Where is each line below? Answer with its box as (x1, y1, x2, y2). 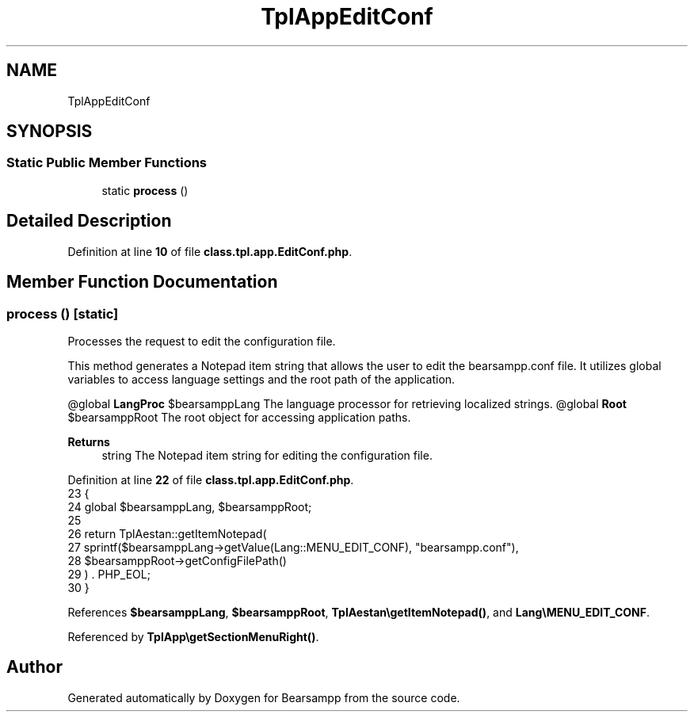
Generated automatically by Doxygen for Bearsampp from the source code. (67, 690, 460, 705)
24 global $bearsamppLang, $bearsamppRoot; (67, 499, 312, 514)
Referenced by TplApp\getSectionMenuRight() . (67, 629, 319, 644)
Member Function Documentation (6, 272, 278, 292)
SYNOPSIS (6, 121, 93, 142)
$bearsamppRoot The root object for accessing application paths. (67, 410, 411, 424)
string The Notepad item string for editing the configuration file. (101, 448, 433, 462)
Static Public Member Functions (6, 155, 208, 171)
